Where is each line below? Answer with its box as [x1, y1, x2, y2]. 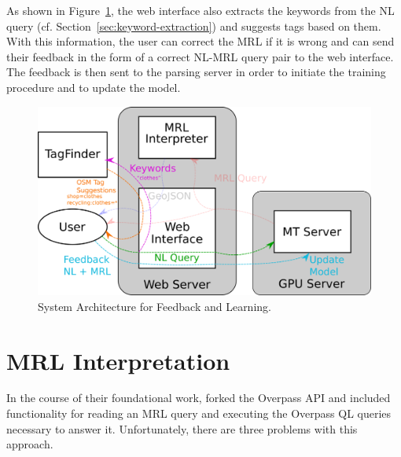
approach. [6, 436, 53, 452]
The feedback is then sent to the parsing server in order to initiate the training [6, 64, 386, 80]
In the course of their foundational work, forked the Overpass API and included [6, 389, 391, 406]
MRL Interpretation [6, 344, 230, 376]
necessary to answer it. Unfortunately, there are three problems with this [6, 420, 358, 437]
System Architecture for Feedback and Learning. [38, 298, 271, 314]
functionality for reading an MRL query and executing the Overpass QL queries [6, 405, 392, 422]
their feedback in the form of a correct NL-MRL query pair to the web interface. [6, 48, 394, 64]
